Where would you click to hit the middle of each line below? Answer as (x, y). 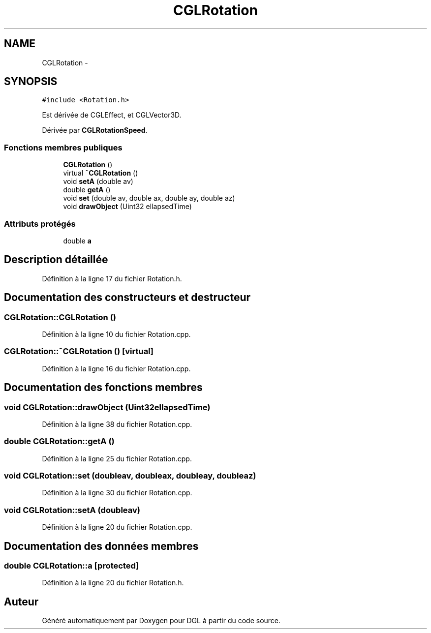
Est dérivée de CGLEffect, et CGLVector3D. (112, 115)
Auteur (21, 602)
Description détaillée (56, 260)
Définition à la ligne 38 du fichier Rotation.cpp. (117, 424)
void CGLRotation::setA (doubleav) (72, 510)
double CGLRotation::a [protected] (72, 566)
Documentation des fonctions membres (103, 388)
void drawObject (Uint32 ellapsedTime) (127, 207)
